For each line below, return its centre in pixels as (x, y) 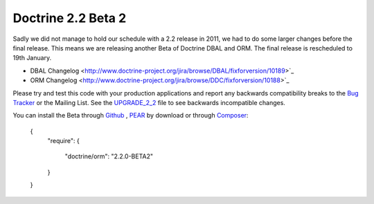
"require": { (63, 141)
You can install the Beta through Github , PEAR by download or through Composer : (131, 115)
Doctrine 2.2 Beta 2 (70, 18)
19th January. (32, 58)
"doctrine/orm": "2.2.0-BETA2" (109, 156)
